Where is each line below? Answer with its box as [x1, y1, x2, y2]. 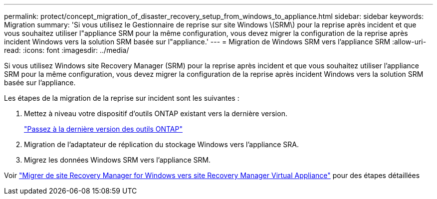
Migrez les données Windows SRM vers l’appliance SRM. [24, 156, 211, 164]
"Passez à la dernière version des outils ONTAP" [24, 125, 183, 133]
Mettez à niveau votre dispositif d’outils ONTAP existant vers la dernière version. [24, 109, 287, 118]
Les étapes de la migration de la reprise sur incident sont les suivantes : [4, 94, 239, 102]
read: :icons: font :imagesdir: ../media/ [4, 46, 129, 54]
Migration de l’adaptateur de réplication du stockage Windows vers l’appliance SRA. [24, 140, 299, 149]
